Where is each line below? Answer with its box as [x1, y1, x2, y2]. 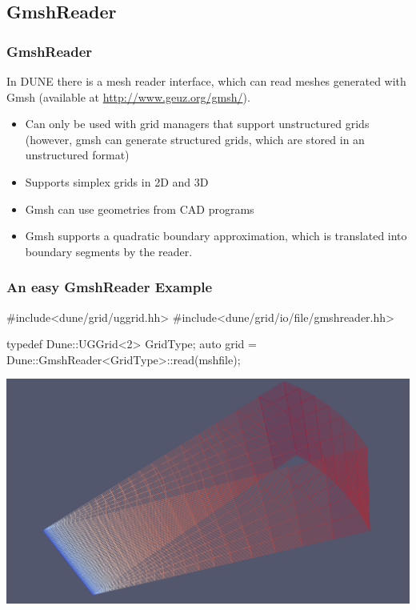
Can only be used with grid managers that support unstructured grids [25, 115, 370, 132]
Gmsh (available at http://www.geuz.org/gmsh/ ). [6, 88, 250, 105]
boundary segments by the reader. [25, 243, 193, 259]
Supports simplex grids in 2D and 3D [25, 173, 209, 190]
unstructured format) [25, 146, 130, 163]
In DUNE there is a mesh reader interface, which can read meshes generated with [6, 73, 406, 89]
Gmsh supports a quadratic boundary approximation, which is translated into [25, 227, 407, 244]
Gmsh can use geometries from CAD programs [25, 200, 254, 217]
